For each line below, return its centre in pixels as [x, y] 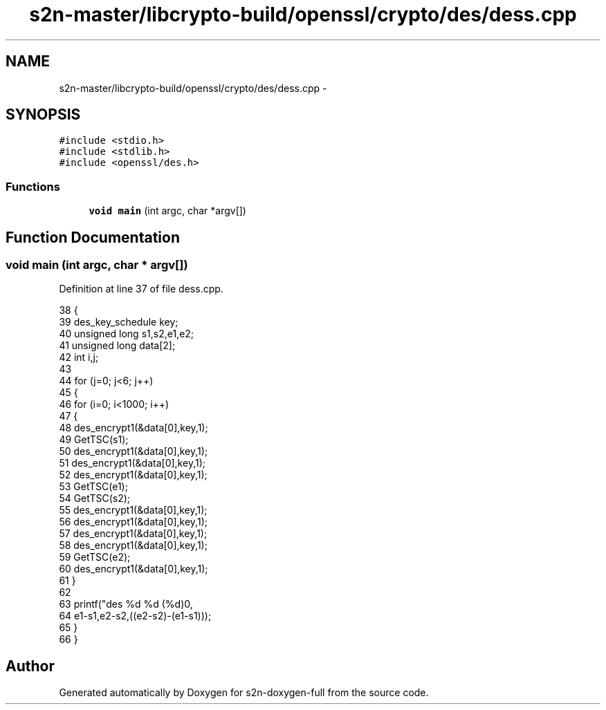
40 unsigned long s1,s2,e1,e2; [127, 334]
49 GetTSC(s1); [94, 440]
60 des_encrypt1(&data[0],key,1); [134, 569]
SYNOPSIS [43, 115]
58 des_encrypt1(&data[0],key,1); [133, 545]
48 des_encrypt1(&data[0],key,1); [134, 428]
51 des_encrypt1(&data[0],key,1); [132, 463]
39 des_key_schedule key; [119, 322]
